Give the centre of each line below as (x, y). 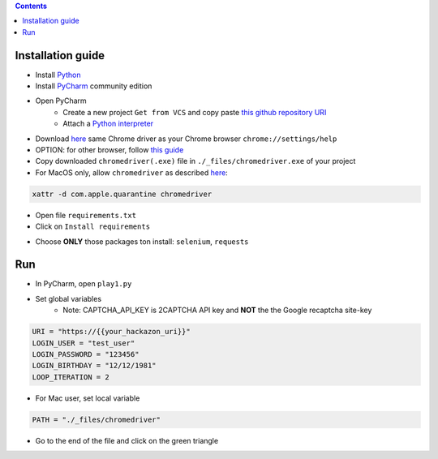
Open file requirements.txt (86, 215)
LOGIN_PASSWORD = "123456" (86, 354)
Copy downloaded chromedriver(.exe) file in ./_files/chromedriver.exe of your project (195, 161)
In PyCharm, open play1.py (84, 284)
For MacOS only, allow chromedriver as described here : (132, 172)
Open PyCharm (61, 101)
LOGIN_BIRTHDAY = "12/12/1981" (94, 366)
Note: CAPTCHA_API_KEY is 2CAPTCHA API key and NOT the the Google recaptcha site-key (217, 310)
